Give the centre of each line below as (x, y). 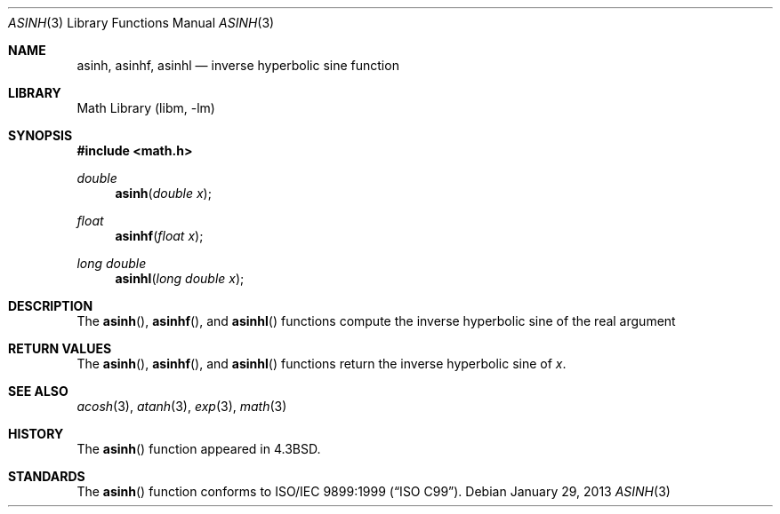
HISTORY (36, 434)
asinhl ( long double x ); (180, 278)
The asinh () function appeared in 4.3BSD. (199, 449)
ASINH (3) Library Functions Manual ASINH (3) (141, 23)
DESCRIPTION (51, 306)
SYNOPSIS (40, 135)
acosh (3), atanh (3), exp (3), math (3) (182, 406)
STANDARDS (47, 476)
